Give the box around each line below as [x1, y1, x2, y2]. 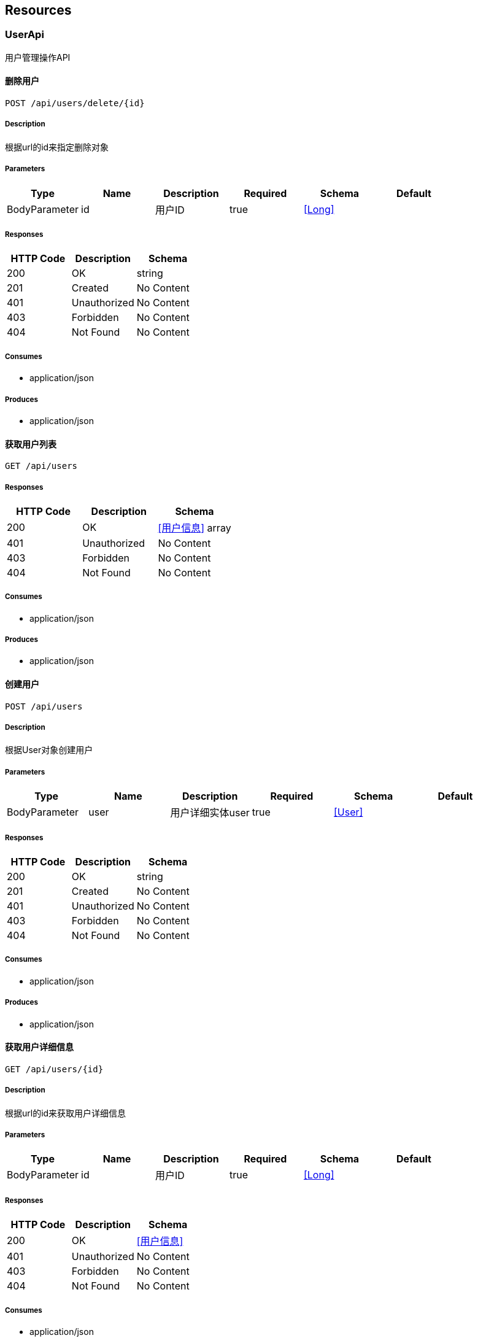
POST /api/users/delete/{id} [5, 98, 145, 109]
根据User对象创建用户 [5, 744, 93, 756]
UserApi [5, 28, 44, 41]
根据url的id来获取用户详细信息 [5, 1107, 126, 1118]
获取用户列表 [5, 438, 56, 449]
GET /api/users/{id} [5, 1064, 104, 1074]
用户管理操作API [5, 52, 71, 63]
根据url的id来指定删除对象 [5, 141, 109, 152]
